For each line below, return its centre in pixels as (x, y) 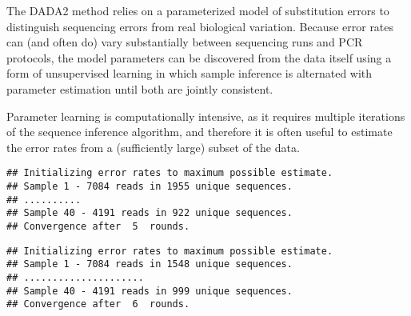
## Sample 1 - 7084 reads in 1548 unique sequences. (150, 264)
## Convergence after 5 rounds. (98, 226)
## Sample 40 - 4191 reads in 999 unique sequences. (150, 291)
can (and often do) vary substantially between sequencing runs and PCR (185, 42)
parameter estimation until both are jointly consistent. (140, 88)
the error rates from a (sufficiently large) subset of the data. (153, 147)
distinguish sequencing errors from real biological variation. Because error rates (200, 26)
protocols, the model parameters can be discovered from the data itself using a (199, 57)
